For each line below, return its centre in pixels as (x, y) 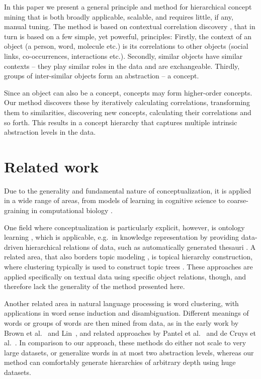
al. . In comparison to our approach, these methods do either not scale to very (125, 343)
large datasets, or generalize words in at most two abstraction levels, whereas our (129, 352)
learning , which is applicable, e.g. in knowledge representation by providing (122, 237)
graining (17, 210)
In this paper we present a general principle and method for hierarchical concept (128, 7)
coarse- (238, 200)
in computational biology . (72, 210)
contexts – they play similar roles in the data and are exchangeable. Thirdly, (122, 66)
